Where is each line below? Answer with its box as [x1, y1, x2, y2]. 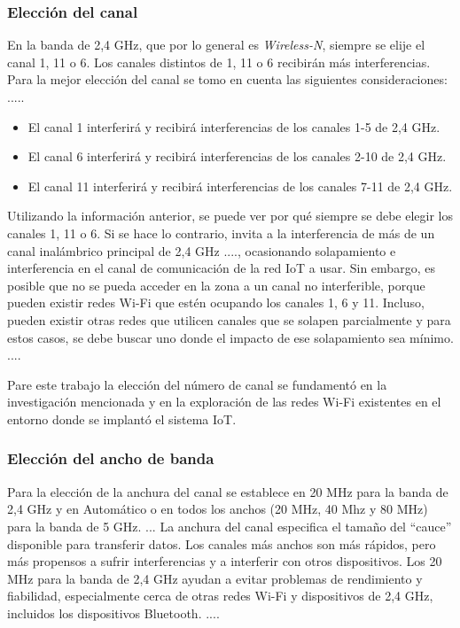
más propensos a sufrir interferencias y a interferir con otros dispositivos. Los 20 [7, 552, 442, 570]
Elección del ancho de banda [7, 447, 214, 469]
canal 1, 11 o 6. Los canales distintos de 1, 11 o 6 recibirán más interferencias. [7, 52, 431, 71]
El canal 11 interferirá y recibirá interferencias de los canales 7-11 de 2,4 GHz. [27, 176, 453, 195]
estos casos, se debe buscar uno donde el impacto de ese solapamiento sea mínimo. [7, 328, 454, 346]
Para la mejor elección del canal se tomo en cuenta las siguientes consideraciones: [7, 70, 448, 89]
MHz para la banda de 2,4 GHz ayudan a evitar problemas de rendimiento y [7, 569, 423, 587]
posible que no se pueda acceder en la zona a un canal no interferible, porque [7, 275, 425, 294]
